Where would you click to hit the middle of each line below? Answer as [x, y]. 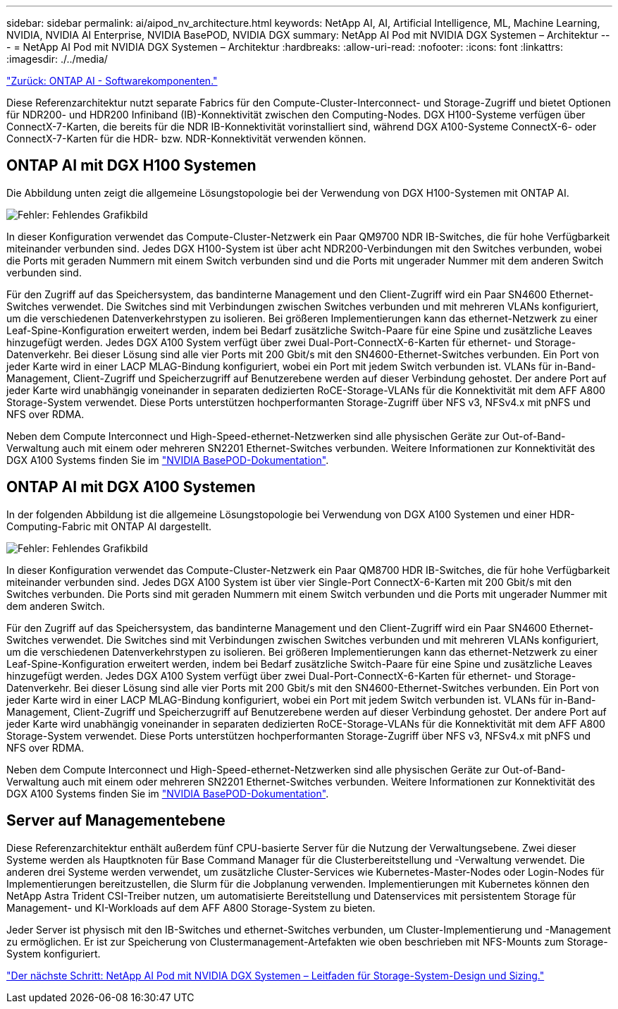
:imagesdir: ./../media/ [57, 59]
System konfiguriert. [54, 953]
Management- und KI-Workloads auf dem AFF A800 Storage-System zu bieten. [191, 907]
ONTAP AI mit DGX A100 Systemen [131, 487]
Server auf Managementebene [116, 821]
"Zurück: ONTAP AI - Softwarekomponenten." [112, 81]
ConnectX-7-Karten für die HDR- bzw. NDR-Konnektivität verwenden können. [186, 139]
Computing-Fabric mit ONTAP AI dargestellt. [109, 526]
